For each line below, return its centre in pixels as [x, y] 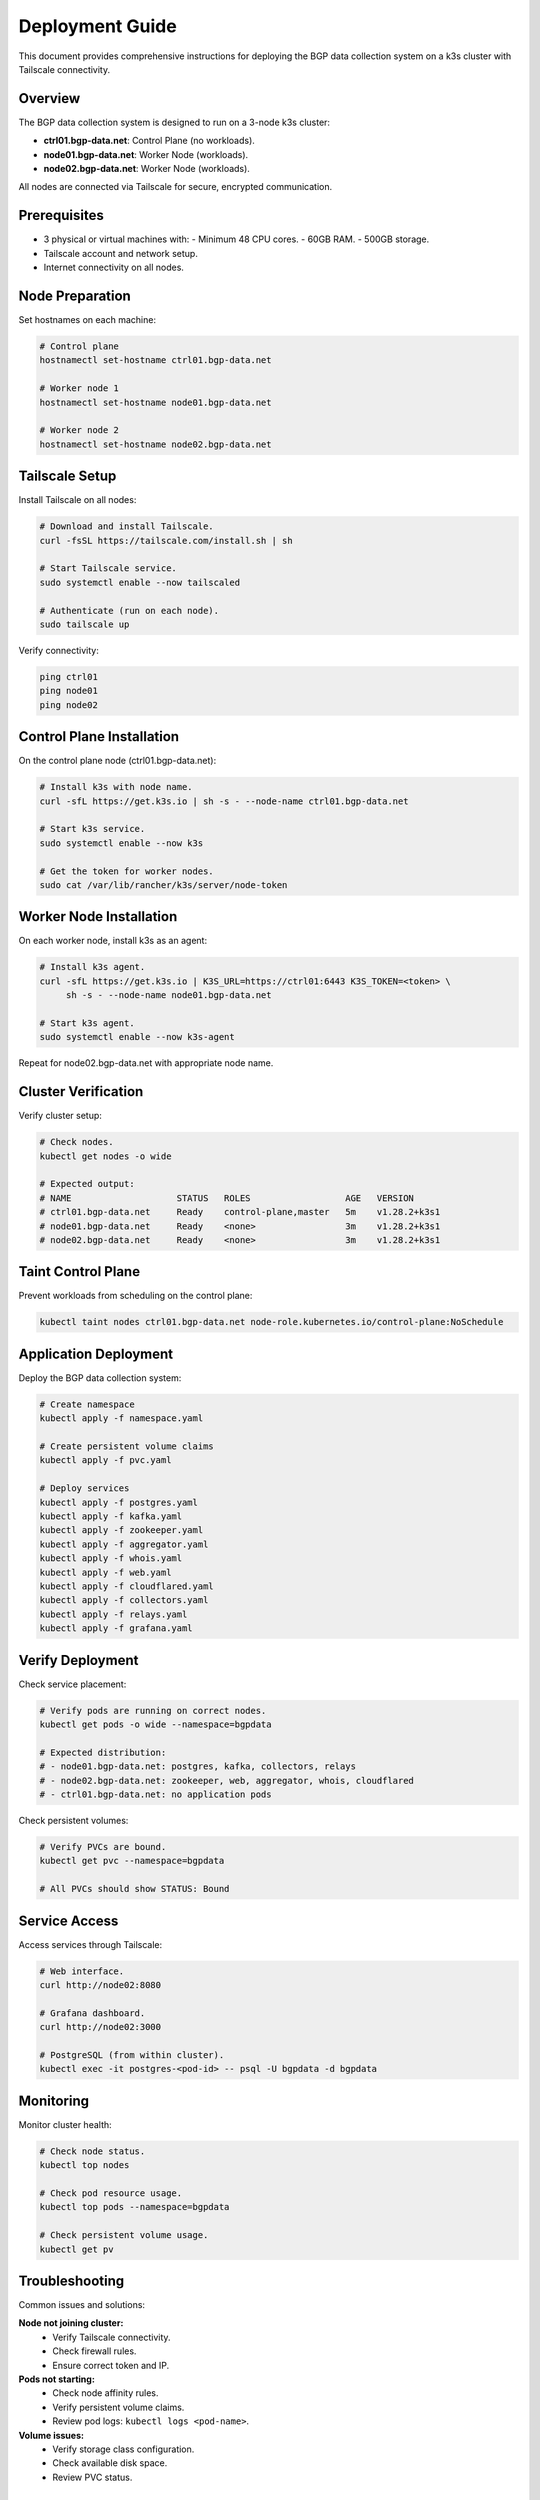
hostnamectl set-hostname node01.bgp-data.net [155, 402]
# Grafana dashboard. [92, 2013]
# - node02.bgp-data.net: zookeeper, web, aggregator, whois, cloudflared [227, 1780]
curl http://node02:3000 [100, 2027]
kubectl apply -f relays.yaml [113, 1614]
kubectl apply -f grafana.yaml [116, 1628]
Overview [49, 98]
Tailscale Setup [67, 476]
